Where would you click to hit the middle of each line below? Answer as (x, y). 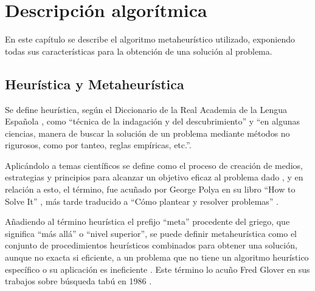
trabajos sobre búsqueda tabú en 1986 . (78, 281)
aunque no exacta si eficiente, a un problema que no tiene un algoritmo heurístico (157, 257)
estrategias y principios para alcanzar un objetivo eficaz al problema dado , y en (154, 177)
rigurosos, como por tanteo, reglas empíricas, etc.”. (98, 145)
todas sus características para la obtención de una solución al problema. (139, 51)
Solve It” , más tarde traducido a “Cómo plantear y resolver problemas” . (142, 201)
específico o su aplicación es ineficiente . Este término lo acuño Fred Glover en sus (157, 269)
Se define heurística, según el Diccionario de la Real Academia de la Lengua (146, 109)
